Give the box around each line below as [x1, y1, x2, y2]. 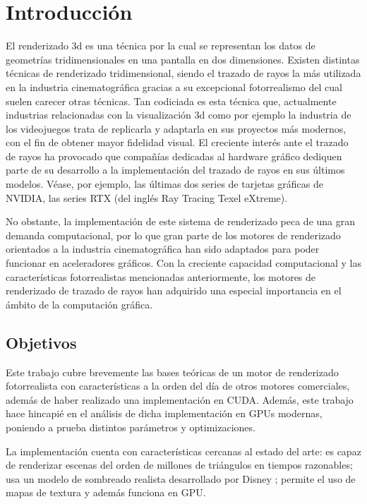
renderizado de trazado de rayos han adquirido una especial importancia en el [6, 283, 342, 298]
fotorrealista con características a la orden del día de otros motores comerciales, [6, 378, 350, 393]
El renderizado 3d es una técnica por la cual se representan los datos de [6, 38, 315, 53]
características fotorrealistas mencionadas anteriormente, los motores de [6, 269, 316, 284]
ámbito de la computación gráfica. [6, 296, 153, 311]
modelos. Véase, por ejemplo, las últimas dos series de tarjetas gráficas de [6, 176, 323, 191]
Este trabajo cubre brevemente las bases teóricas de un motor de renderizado [6, 364, 339, 379]
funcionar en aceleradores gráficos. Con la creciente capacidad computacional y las [6, 256, 362, 270]
